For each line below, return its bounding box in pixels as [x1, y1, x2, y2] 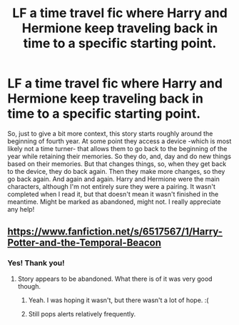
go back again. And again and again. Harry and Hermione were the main [7, 175, 220, 183]
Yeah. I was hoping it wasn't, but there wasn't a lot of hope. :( [28, 296, 209, 304]
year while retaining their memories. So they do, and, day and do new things [7, 152, 232, 160]
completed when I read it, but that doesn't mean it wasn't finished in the [7, 190, 219, 198]
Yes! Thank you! [7, 258, 65, 268]
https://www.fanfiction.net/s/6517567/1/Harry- [7, 226, 223, 238]
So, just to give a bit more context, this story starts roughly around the [7, 129, 213, 138]
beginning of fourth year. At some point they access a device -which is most [7, 137, 232, 145]
